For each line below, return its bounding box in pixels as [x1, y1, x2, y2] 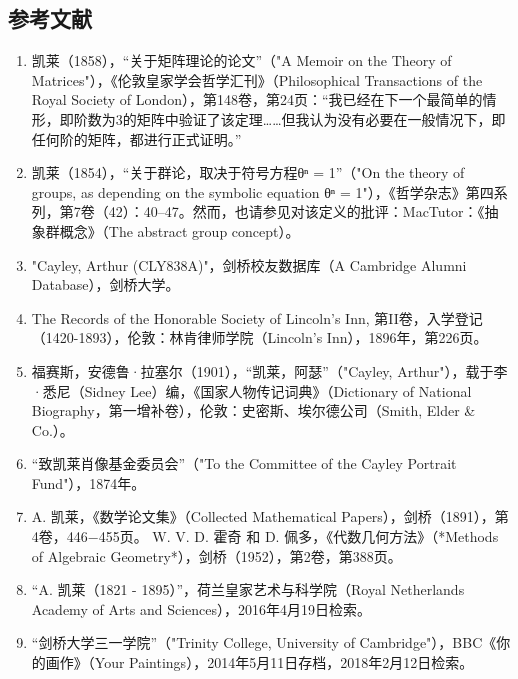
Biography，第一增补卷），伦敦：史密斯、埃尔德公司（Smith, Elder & [31, 400, 476, 421]
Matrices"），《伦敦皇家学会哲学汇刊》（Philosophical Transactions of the [31, 69, 483, 90]
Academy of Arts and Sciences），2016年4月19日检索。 [31, 598, 372, 619]
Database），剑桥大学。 [31, 274, 180, 295]
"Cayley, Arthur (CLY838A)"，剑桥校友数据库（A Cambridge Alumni [31, 254, 467, 275]
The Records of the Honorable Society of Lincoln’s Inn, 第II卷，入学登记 [31, 307, 483, 328]
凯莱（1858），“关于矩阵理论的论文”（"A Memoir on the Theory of [31, 50, 452, 71]
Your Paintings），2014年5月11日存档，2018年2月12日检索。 [94, 652, 474, 673]
